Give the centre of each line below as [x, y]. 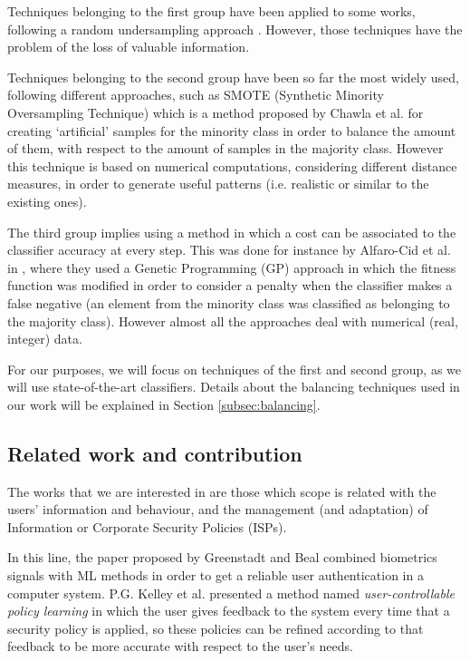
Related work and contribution [155, 453]
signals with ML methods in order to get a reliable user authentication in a [216, 575]
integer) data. [45, 339]
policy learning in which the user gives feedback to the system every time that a [229, 611]
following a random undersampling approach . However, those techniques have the [235, 29]
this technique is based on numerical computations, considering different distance [232, 165]
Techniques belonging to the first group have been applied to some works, [211, 11]
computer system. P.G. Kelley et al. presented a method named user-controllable [231, 593]
